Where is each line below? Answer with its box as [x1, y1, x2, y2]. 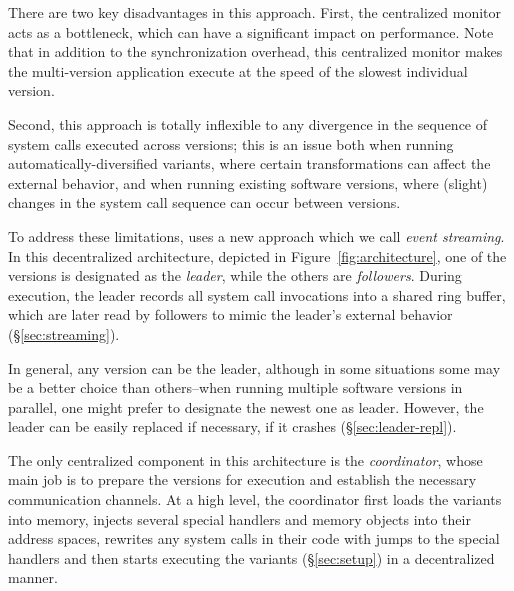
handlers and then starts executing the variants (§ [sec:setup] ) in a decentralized [8, 547, 495, 568]
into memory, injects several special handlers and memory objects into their [8, 508, 471, 529]
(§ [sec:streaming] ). [8, 323, 120, 344]
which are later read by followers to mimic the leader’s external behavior [8, 304, 453, 325]
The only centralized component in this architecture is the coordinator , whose [8, 449, 483, 470]
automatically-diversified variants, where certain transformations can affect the [8, 153, 491, 174]
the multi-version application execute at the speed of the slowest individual [8, 60, 468, 81]
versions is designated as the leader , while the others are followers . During [8, 265, 462, 286]
